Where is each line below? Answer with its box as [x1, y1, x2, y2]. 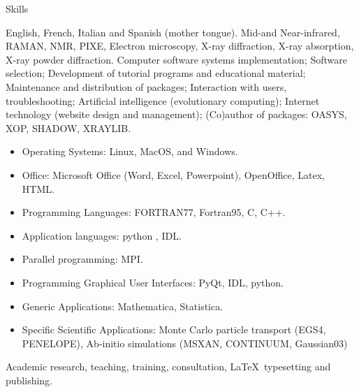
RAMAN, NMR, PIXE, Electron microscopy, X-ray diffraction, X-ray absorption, [6, 38, 354, 53]
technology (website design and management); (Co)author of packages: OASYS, [6, 107, 347, 122]
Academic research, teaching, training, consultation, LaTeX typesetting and [6, 359, 331, 374]
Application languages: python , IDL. [22, 228, 182, 242]
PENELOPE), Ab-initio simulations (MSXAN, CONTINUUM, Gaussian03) [22, 335, 348, 350]
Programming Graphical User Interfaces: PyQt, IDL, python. [22, 275, 284, 289]
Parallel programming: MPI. [22, 252, 143, 266]
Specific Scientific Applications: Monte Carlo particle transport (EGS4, [22, 322, 326, 337]
